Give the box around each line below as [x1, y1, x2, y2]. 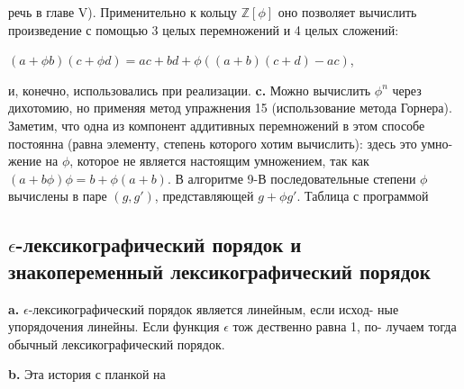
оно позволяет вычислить [277, 3, 417, 21]
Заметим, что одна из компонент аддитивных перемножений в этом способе [8, 115, 425, 134]
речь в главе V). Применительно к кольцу [8, 3, 238, 21]
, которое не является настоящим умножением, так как [69, 151, 369, 170]
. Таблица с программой [296, 186, 429, 205]
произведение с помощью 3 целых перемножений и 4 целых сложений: [8, 20, 399, 39]
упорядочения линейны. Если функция [8, 317, 220, 336]
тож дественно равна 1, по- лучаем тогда [232, 317, 457, 336]
